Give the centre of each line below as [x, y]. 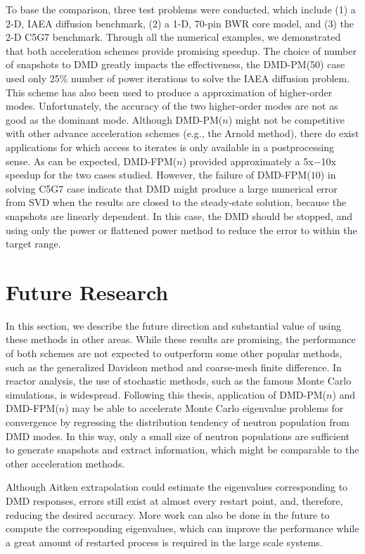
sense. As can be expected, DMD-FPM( [91, 161]
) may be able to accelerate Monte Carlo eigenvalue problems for [204, 408]
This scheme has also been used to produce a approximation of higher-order [169, 92]
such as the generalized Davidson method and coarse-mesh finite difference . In [174, 367]
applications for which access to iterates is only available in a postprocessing [170, 147]
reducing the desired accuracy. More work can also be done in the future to [168, 514]
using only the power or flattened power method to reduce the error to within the [181, 230]
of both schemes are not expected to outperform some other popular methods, [174, 353]
